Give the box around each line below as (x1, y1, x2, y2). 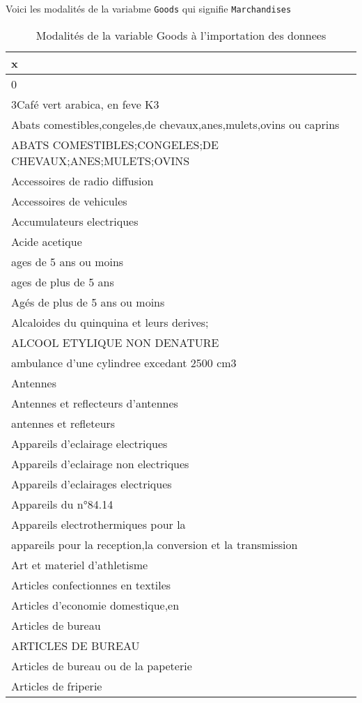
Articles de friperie (11, 677, 102, 694)
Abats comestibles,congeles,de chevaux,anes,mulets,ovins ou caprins (11, 116, 340, 132)
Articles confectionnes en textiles (11, 576, 171, 593)
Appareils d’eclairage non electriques (11, 455, 189, 472)
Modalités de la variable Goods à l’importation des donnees (36, 26, 326, 43)
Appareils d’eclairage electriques (11, 435, 168, 451)
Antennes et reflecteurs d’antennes (11, 394, 178, 411)
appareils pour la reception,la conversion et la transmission (11, 536, 298, 553)
